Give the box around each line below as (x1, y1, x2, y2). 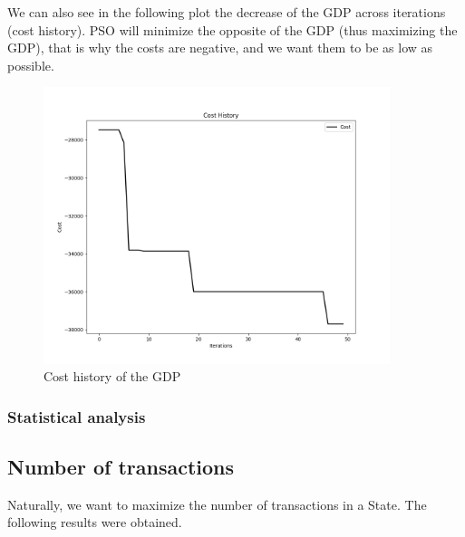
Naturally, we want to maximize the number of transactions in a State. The (7, 494, 427, 513)
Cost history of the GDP (44, 367, 181, 386)
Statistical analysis (7, 405, 146, 427)
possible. (7, 55, 54, 74)
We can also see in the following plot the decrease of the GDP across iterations (7, 3, 446, 21)
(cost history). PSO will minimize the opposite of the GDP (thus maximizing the (7, 20, 458, 39)
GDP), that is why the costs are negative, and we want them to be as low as (7, 38, 433, 57)
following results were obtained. (7, 513, 182, 532)
